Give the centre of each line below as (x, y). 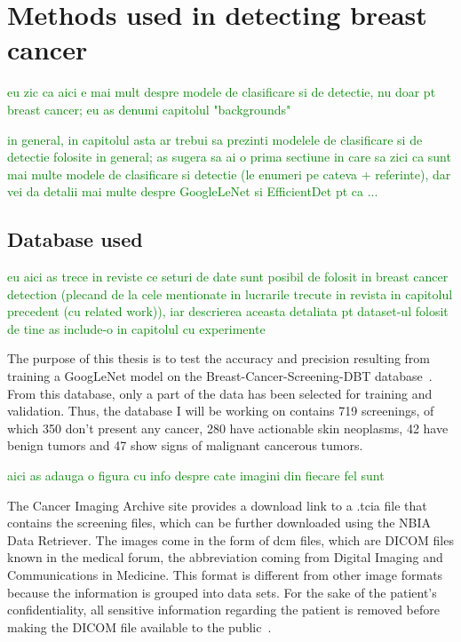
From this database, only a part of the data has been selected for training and (220, 393)
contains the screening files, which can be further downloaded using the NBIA (219, 523)
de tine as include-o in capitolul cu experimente (136, 328)
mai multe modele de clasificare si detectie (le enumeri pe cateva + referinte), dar (229, 174)
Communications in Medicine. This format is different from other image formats (225, 574)
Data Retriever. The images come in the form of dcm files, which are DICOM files (230, 539)
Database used (75, 239)
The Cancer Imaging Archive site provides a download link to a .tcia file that (217, 505)
